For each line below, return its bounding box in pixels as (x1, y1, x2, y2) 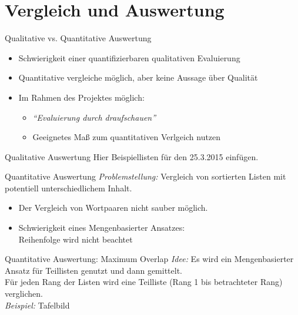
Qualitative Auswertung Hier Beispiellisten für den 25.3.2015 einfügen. (5, 150, 259, 163)
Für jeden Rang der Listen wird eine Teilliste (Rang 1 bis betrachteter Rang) (5, 276, 283, 288)
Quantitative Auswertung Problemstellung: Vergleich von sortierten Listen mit (5, 170, 286, 183)
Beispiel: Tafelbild (5, 299, 70, 311)
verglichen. (5, 287, 43, 300)
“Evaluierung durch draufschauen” (32, 111, 156, 123)
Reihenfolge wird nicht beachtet (18, 233, 133, 245)
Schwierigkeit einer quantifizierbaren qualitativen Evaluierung (18, 51, 240, 64)
